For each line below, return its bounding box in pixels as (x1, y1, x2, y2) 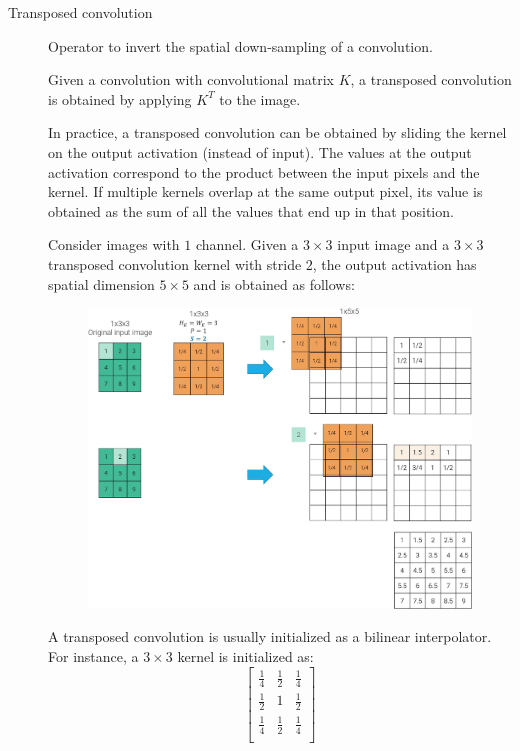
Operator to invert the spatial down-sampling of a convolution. (48, 35, 433, 56)
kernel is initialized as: (177, 645, 314, 666)
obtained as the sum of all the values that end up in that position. (48, 200, 454, 221)
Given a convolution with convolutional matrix (48, 69, 335, 90)
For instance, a (48, 645, 139, 666)
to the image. (219, 88, 301, 109)
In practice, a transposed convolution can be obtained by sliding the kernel (48, 122, 507, 143)
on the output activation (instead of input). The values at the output (48, 141, 472, 162)
